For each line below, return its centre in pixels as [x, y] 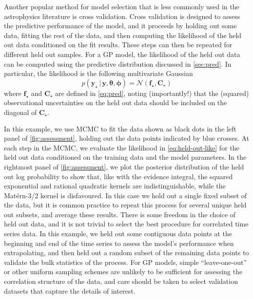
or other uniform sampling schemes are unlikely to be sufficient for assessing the [123, 271]
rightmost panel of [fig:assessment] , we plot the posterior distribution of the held [124, 166]
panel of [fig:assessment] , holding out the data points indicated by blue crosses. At [127, 138]
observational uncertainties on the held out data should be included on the [116, 103]
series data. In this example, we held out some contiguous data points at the [118, 234]
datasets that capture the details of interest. [70, 290]
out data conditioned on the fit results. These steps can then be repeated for [118, 45]
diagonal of [20, 112]
